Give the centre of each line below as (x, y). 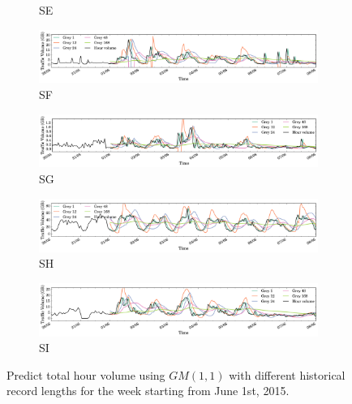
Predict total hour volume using (86, 374)
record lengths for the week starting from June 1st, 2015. (148, 391)
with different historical (287, 374)
